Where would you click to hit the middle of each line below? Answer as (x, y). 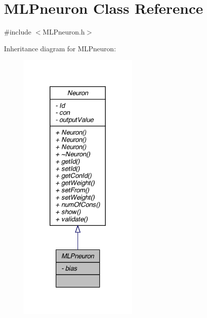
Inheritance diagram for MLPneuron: (60, 48)
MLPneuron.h (64, 32)
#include (18, 32)
